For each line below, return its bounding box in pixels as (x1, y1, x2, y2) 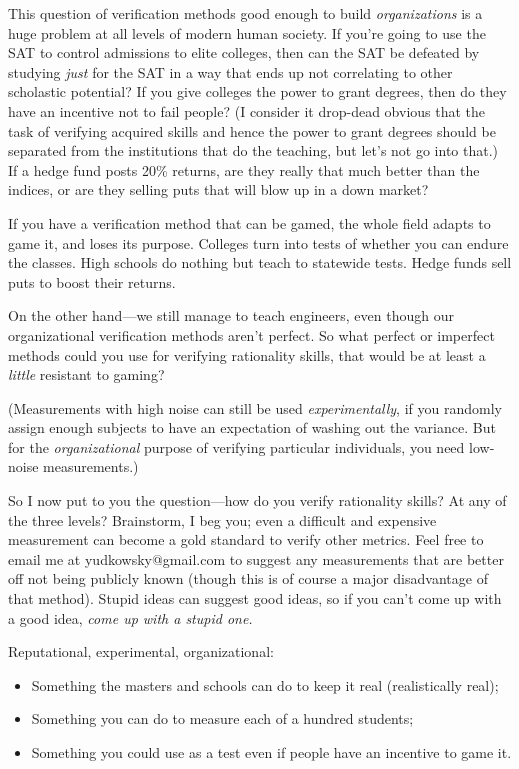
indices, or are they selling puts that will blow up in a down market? (8, 179, 429, 200)
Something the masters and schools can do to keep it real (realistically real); (31, 674, 499, 695)
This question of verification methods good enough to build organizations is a (8, 3, 483, 23)
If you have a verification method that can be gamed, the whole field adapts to (8, 212, 491, 233)
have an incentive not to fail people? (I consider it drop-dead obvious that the (8, 100, 486, 121)
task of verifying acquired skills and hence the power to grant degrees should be (8, 120, 496, 141)
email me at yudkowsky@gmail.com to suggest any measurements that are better (8, 548, 504, 569)
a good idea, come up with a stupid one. (8, 607, 253, 628)
